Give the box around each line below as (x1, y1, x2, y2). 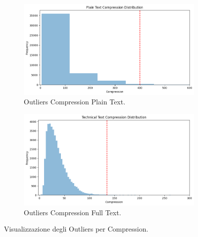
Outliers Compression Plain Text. (24, 96, 126, 107)
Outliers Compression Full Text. (24, 207, 121, 217)
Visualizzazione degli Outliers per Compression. (4, 224, 148, 234)
